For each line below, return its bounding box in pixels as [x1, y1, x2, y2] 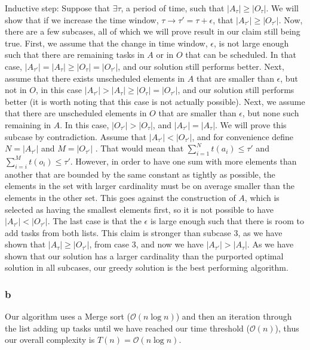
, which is [244, 191, 280, 203]
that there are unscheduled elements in [5, 107, 147, 119]
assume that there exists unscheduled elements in [5, 72, 185, 84]
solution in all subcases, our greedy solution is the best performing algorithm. [5, 261, 288, 274]
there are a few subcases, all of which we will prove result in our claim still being [5, 25, 300, 38]
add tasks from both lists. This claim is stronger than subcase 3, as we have [5, 226, 283, 239]
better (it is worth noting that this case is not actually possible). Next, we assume [5, 95, 305, 107]
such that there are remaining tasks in [5, 48, 145, 61]
